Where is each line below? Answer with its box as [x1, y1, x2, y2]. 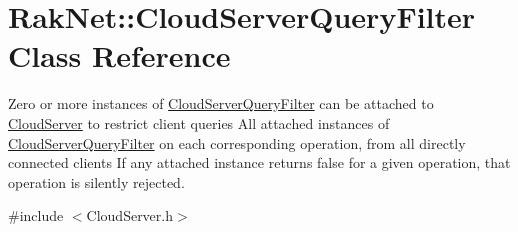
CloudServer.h [86, 205, 173, 226]
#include [8, 205, 64, 226]
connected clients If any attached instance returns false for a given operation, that [8, 152, 511, 173]
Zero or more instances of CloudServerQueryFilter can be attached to [8, 93, 434, 114]
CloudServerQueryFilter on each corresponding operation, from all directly [8, 132, 466, 153]
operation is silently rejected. [8, 171, 185, 192]
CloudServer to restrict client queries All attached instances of [8, 112, 390, 133]
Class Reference [8, 35, 231, 76]
